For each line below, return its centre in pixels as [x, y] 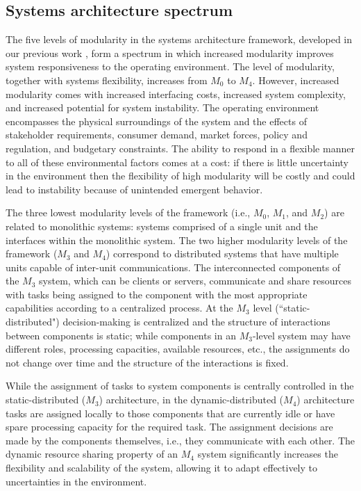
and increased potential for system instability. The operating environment [162, 107]
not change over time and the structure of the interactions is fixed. [147, 362]
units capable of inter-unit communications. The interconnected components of [173, 267]
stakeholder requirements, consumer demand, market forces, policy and [157, 135]
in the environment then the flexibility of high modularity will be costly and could [180, 176]
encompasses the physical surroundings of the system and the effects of [156, 121]
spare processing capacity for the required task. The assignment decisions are [169, 427]
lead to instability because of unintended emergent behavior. [134, 189]
